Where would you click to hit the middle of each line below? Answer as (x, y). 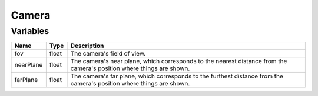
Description (87, 46)
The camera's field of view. (108, 54)
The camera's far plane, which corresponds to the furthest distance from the (177, 76)
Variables (30, 31)
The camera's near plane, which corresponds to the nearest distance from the (179, 61)
